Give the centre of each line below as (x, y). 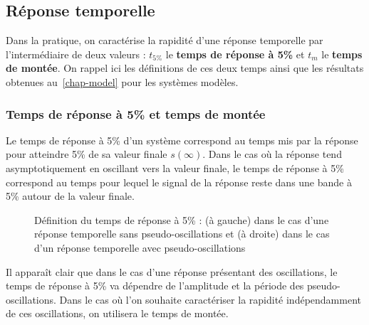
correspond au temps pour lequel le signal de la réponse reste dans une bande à (179, 182)
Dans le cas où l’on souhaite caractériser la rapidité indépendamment (210, 299)
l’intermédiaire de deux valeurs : (76, 54)
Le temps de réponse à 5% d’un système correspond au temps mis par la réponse (182, 140)
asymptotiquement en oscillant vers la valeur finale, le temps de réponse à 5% (175, 167)
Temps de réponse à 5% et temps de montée (136, 113)
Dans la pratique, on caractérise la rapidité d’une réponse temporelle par (165, 40)
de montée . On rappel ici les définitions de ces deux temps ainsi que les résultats (185, 68)
